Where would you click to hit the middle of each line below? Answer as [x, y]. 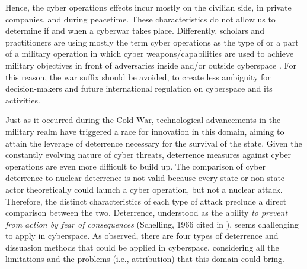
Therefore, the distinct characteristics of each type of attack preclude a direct [146, 201]
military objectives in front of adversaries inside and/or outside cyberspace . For [151, 65]
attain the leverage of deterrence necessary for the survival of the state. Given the [154, 143]
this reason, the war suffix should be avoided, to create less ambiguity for [138, 77]
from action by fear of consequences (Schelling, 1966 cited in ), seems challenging [152, 224]
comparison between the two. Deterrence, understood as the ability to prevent [147, 213]
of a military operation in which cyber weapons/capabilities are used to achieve [150, 54]
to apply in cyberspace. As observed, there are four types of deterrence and [142, 236]
